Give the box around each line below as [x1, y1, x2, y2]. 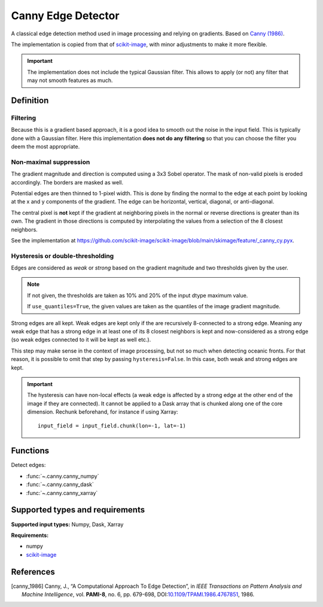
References [11, 566, 55, 577]
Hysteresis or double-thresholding [11, 251, 114, 260]
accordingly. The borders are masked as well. [11, 178, 124, 186]
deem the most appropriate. [11, 143, 80, 150]
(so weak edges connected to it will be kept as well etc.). [11, 336, 151, 344]
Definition [11, 95, 49, 105]
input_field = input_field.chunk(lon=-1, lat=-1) [38, 422, 187, 429]
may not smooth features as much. [27, 77, 113, 84]
